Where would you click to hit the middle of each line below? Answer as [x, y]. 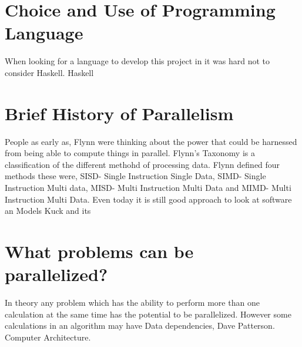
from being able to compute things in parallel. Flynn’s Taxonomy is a [130, 153]
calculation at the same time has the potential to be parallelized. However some [148, 314]
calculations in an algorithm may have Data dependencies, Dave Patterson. [140, 325]
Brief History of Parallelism [119, 113]
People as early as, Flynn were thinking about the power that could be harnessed [151, 141]
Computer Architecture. [48, 337]
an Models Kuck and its [48, 211]
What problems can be [99, 251]
